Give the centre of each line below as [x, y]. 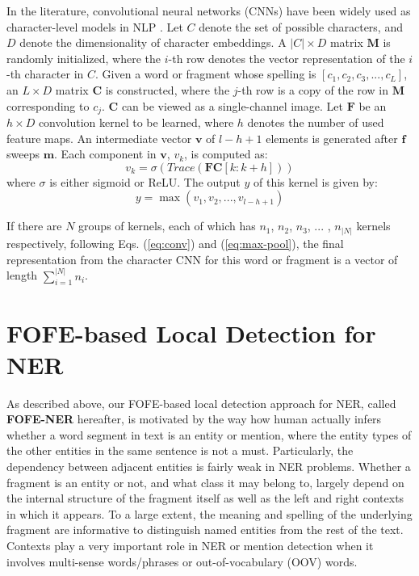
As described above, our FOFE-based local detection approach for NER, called [201, 403]
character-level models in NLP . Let [95, 26]
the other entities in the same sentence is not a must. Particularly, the [180, 450]
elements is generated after [332, 138]
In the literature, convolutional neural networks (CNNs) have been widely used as [209, 11]
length [22, 275]
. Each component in [105, 154]
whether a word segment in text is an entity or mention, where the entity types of [209, 434]
